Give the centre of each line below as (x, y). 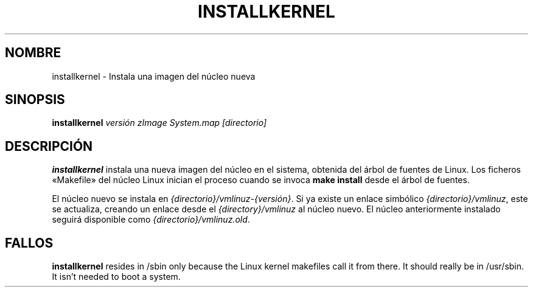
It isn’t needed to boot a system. (116, 277)
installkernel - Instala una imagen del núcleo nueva (154, 76)
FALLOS (29, 243)
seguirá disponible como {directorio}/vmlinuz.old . (151, 220)
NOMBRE (33, 53)
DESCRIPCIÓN (49, 146)
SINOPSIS (35, 100)
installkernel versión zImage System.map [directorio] (159, 123)
